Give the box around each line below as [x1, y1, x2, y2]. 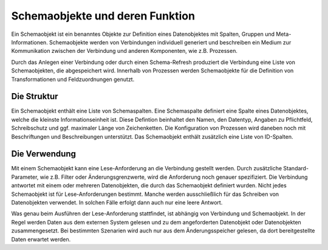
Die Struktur [11, 91, 58, 102]
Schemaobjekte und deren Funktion [11, 9, 196, 23]
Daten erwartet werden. [11, 235, 71, 243]
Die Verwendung [11, 149, 76, 159]
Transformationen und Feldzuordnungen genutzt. [11, 75, 135, 83]
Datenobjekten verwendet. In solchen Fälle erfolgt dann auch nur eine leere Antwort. [11, 199, 223, 206]
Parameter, [11, 173, 39, 181]
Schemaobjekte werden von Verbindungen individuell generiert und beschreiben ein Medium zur [49, 38, 292, 46]
